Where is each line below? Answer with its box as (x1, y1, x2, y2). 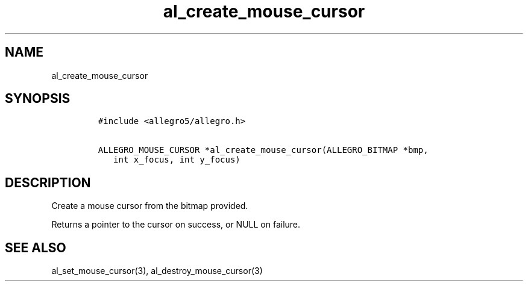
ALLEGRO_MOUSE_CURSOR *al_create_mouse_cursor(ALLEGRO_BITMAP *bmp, (98, 145, 429, 155)
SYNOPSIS (5, 91, 71, 107)
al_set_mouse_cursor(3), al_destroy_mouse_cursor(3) (51, 266, 263, 276)
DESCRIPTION (5, 175, 91, 190)
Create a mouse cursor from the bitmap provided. (51, 201, 248, 211)
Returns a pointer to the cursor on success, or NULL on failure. (51, 219, 301, 230)
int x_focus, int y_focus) (113, 155, 240, 165)
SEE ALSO (5, 240, 66, 255)
